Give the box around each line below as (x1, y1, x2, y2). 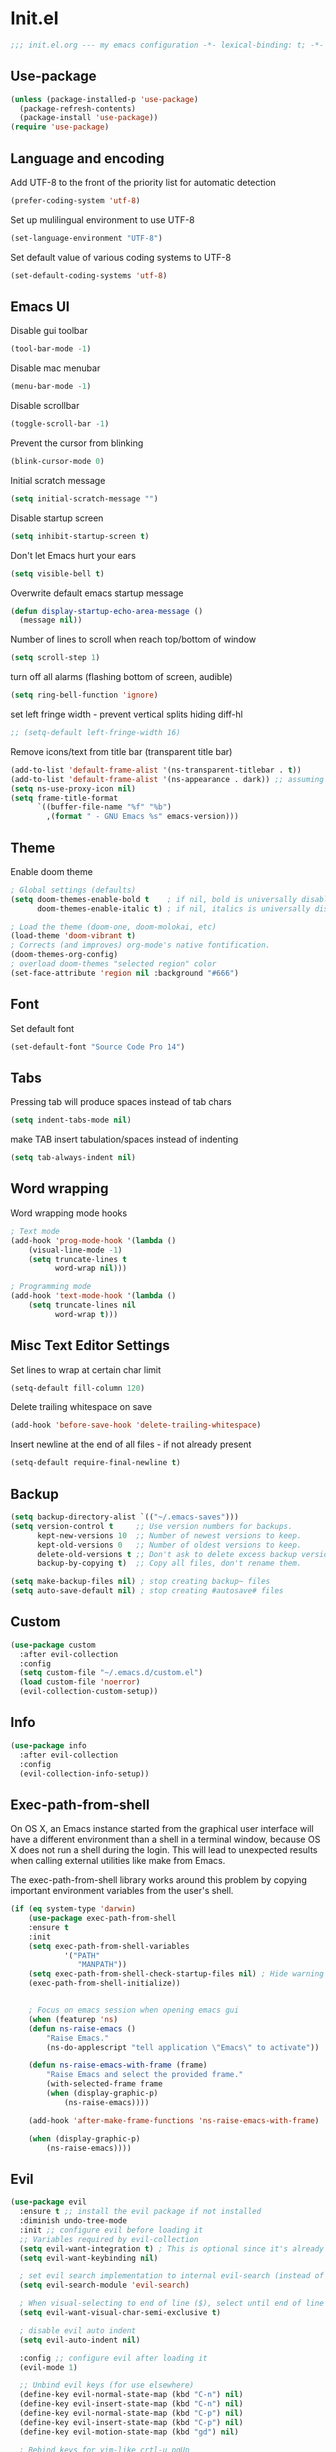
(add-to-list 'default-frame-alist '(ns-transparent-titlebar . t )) (10, 765, 302, 775)
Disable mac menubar (10, 362, 101, 374)
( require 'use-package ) (10, 122, 110, 132)
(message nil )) (19, 615, 83, 626)
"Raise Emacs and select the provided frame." (46, 2070, 244, 2080)
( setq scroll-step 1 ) (10, 653, 101, 663)
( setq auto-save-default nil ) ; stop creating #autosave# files (10, 1586, 284, 1596)
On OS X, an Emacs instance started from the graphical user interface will (10, 1823, 314, 1835)
